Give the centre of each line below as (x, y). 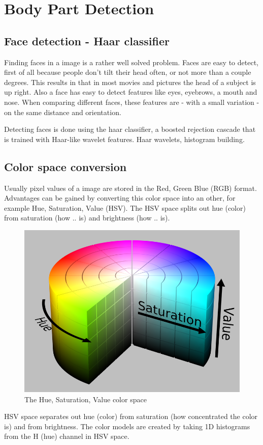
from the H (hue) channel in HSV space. (67, 436)
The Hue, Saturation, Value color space (86, 399)
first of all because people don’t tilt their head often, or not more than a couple (128, 72)
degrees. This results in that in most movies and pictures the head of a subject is (130, 82)
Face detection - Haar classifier (87, 40)
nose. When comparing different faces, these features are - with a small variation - (132, 102)
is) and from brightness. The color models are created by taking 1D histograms (127, 426)
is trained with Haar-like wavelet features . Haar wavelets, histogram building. (124, 139)
